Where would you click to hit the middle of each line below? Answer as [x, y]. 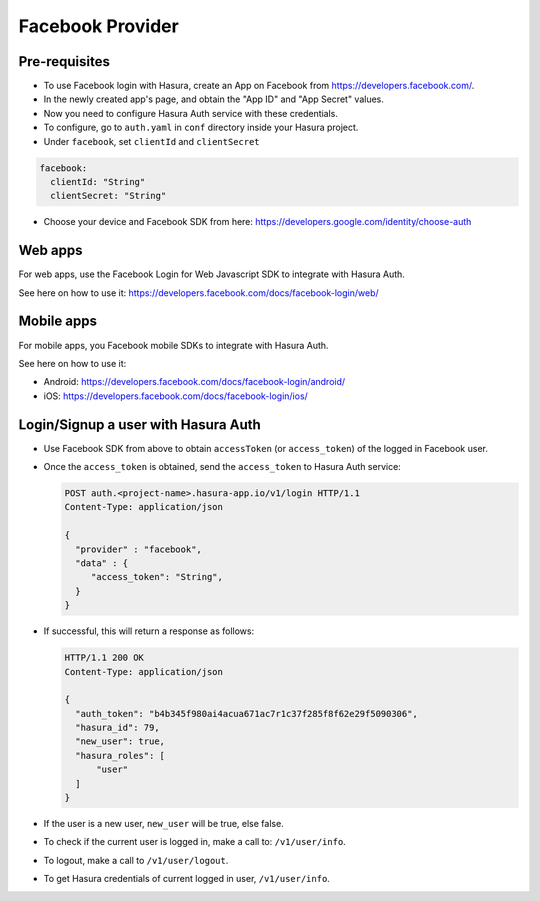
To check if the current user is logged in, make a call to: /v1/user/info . [195, 842]
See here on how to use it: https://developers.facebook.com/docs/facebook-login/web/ [198, 292]
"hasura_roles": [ [120, 755]
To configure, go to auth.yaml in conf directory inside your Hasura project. [201, 127]
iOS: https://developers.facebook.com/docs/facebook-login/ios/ [176, 396]
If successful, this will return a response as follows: [149, 631]
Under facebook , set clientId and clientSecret [151, 141]
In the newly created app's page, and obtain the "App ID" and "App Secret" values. [214, 99]
